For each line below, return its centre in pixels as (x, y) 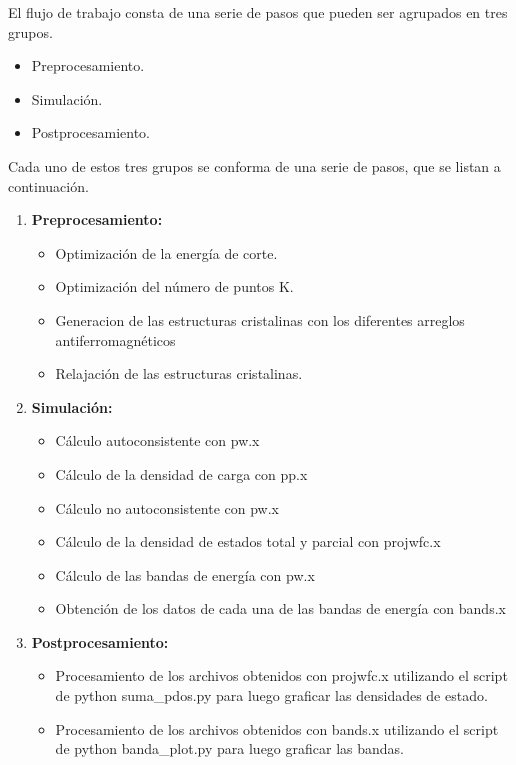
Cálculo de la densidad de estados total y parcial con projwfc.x (248, 541)
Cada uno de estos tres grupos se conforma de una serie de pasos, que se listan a (254, 165)
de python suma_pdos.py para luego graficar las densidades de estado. (271, 695)
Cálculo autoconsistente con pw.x (157, 440)
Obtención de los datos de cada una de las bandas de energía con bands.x (280, 608)
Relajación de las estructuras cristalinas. (179, 373)
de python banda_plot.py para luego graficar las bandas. (229, 748)
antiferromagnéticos (115, 339)
